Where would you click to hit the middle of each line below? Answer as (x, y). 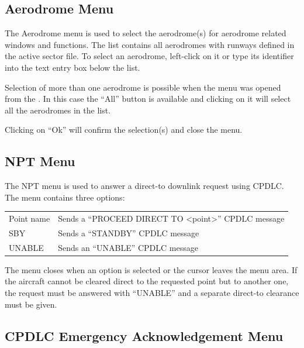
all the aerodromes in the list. (58, 110)
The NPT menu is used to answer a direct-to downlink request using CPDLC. (144, 186)
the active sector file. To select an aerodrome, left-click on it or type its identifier (149, 56)
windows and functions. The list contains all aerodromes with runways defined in (150, 44)
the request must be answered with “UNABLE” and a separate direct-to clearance (152, 293)
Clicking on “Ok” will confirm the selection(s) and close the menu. (124, 130)
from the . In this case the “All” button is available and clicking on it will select (148, 99)
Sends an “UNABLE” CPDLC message (128, 247)
